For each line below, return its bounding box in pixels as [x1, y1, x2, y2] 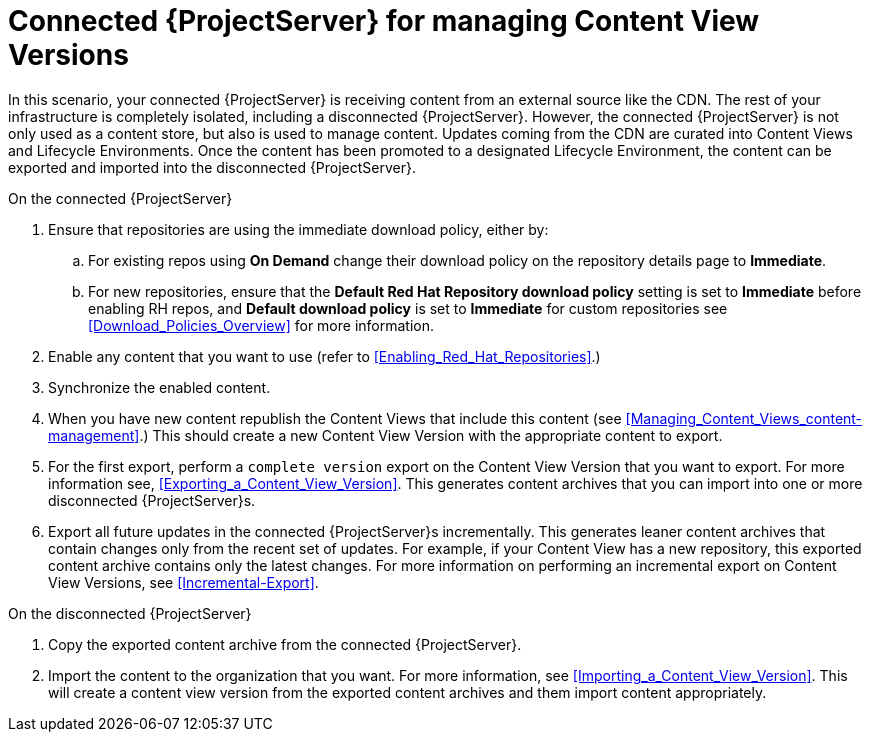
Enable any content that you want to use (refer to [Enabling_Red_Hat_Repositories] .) [48, 347, 601, 365]
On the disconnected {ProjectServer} [8, 604, 252, 622]
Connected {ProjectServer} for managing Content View [8, 4, 760, 38]
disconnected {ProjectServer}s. [48, 491, 256, 509]
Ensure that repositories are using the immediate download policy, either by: [48, 220, 549, 238]
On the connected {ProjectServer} [8, 189, 233, 207]
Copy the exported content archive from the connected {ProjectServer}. [48, 635, 522, 653]
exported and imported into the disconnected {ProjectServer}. [8, 158, 417, 176]
